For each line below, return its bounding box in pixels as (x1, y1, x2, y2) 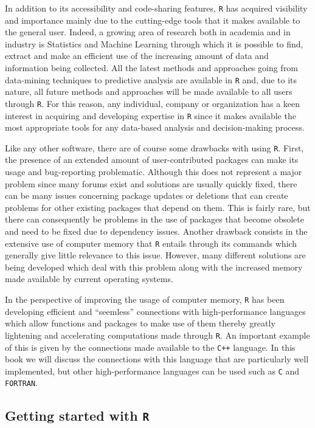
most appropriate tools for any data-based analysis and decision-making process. (5, 121, 305, 134)
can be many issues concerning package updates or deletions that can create (5, 189, 288, 202)
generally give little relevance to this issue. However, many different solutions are (5, 249, 306, 261)
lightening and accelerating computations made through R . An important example (5, 328, 310, 341)
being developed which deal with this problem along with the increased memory (5, 260, 303, 273)
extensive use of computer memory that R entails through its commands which (5, 236, 297, 249)
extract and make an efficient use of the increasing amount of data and (5, 49, 269, 62)
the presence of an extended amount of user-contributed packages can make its (5, 153, 299, 166)
